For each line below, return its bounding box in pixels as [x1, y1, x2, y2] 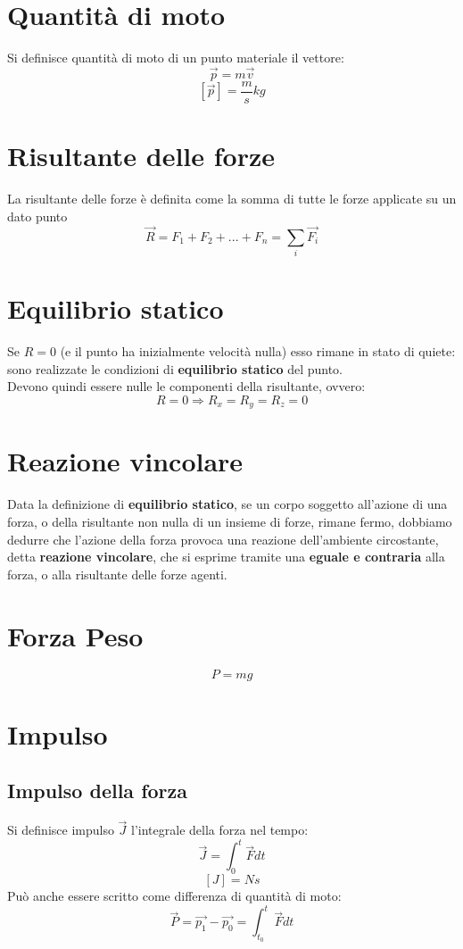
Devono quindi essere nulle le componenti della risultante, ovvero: [7, 377, 366, 395]
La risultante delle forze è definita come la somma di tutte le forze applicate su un [7, 189, 457, 208]
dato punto [7, 206, 68, 225]
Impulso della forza [7, 777, 187, 804]
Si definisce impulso [7, 820, 114, 839]
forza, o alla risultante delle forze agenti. [7, 564, 227, 583]
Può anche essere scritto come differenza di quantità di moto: [7, 887, 342, 905]
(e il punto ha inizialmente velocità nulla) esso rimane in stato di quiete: [60, 341, 456, 360]
